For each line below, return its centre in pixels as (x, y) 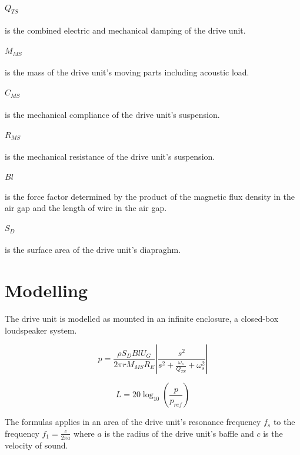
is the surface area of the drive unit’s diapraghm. (93, 250)
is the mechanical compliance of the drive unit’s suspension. (112, 114)
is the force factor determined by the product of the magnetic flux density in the (150, 196)
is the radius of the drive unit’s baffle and (179, 433)
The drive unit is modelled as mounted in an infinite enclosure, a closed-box (142, 319)
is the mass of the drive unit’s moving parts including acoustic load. (127, 72)
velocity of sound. (36, 445)
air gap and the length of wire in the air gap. (86, 208)
